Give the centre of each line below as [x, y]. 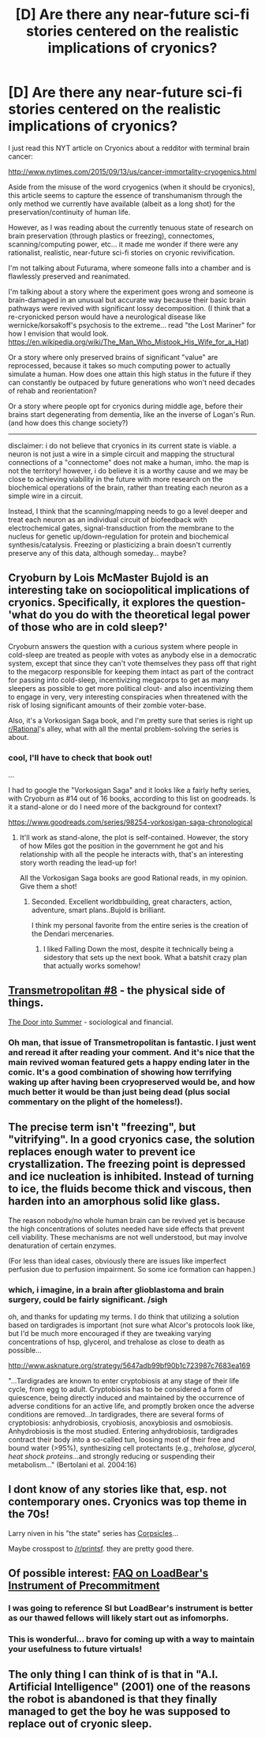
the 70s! [29, 1514]
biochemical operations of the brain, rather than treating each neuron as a [128, 487]
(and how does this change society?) [68, 422]
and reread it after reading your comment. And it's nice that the [131, 1052]
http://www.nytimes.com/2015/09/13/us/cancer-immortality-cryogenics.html [132, 171]
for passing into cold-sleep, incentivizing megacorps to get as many [119, 680]
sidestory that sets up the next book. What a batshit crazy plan [145, 958]
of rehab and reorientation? [52, 390]
